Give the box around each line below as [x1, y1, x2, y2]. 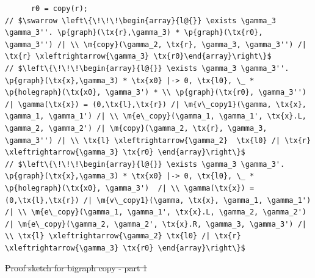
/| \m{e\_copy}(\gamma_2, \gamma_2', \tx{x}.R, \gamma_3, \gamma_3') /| [5, 219, 306, 229]
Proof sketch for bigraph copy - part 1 [5, 262, 148, 274]
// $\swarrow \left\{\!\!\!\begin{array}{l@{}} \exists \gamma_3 [5, 16, 276, 25]
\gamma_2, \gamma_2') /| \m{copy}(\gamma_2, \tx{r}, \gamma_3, [5, 123, 267, 133]
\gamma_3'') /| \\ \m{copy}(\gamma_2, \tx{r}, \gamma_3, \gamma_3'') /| [5, 40, 306, 49]
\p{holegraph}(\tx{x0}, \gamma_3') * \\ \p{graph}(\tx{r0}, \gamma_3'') [5, 88, 306, 97]
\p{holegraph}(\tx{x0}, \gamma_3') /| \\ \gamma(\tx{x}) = [5, 183, 255, 192]
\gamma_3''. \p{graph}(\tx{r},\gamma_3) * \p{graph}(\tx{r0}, [5, 28, 263, 37]
